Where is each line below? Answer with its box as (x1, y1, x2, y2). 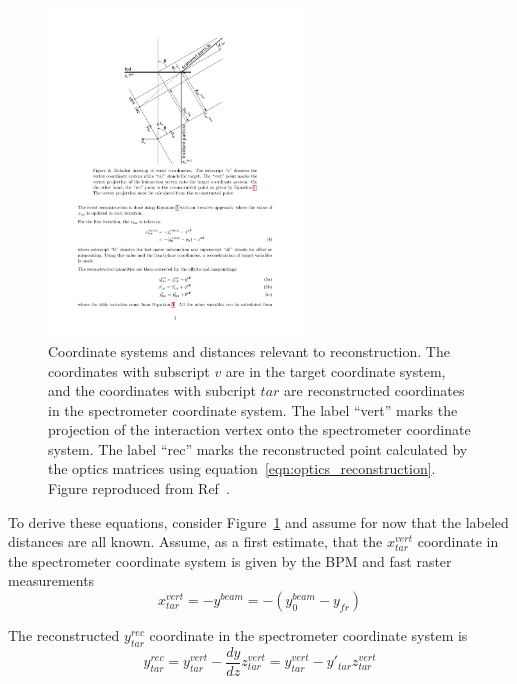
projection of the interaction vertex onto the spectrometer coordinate (48, 419, 471, 440)
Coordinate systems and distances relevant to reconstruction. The (48, 340, 450, 361)
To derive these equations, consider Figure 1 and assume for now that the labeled (8, 511, 509, 532)
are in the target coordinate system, (225, 360, 446, 381)
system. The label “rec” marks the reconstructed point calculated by (48, 438, 468, 459)
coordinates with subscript (48, 360, 210, 381)
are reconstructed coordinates (284, 380, 465, 401)
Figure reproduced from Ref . (48, 478, 230, 499)
